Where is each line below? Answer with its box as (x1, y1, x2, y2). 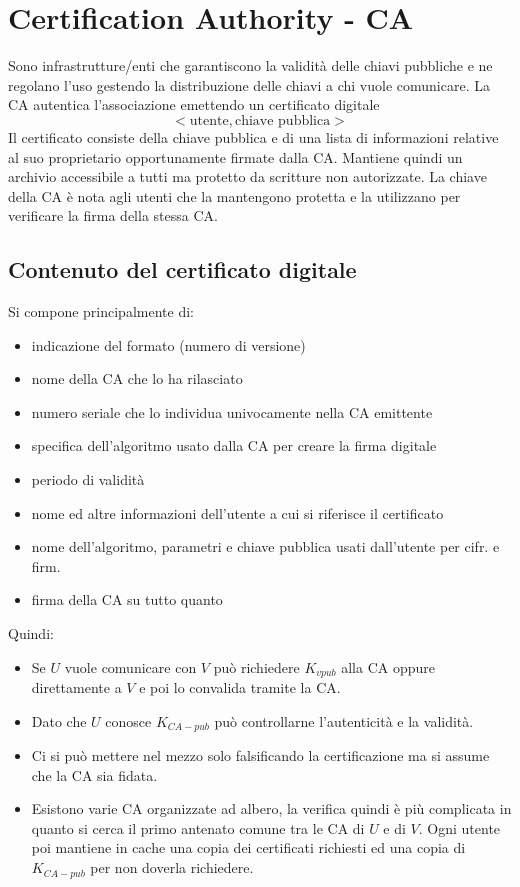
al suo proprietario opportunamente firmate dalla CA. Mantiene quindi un (8, 146, 463, 167)
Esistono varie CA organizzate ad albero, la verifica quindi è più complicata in (31, 798, 512, 819)
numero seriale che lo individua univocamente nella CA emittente (31, 401, 433, 422)
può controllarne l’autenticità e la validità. (214, 710, 474, 731)
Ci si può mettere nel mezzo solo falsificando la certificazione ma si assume (31, 745, 490, 766)
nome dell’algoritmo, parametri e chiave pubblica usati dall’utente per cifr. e (31, 536, 500, 557)
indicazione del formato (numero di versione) (31, 334, 306, 355)
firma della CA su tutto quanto (31, 589, 223, 610)
